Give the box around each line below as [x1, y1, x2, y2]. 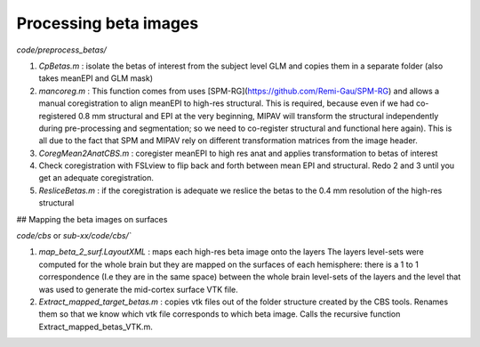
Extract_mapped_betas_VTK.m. [38, 321, 153, 332]
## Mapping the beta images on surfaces [16, 214, 168, 224]
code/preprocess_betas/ [16, 44, 107, 55]
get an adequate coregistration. [38, 173, 155, 183]
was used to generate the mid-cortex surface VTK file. [38, 284, 239, 295]
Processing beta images [16, 13, 199, 33]
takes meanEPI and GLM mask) [38, 73, 154, 84]
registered [38, 110, 76, 121]
